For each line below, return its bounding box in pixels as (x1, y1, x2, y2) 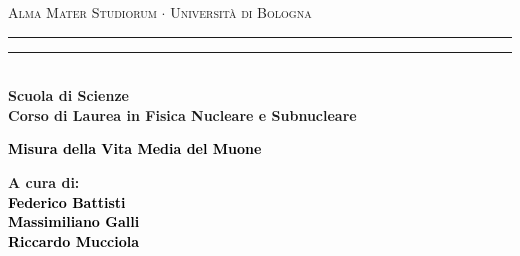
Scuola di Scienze (8, 85, 129, 106)
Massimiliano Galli (8, 211, 140, 232)
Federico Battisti (8, 191, 126, 212)
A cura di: (8, 171, 80, 192)
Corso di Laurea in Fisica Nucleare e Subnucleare (8, 104, 357, 125)
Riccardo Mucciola (8, 230, 140, 251)
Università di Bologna (170, 2, 312, 22)
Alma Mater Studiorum (8, 2, 157, 22)
